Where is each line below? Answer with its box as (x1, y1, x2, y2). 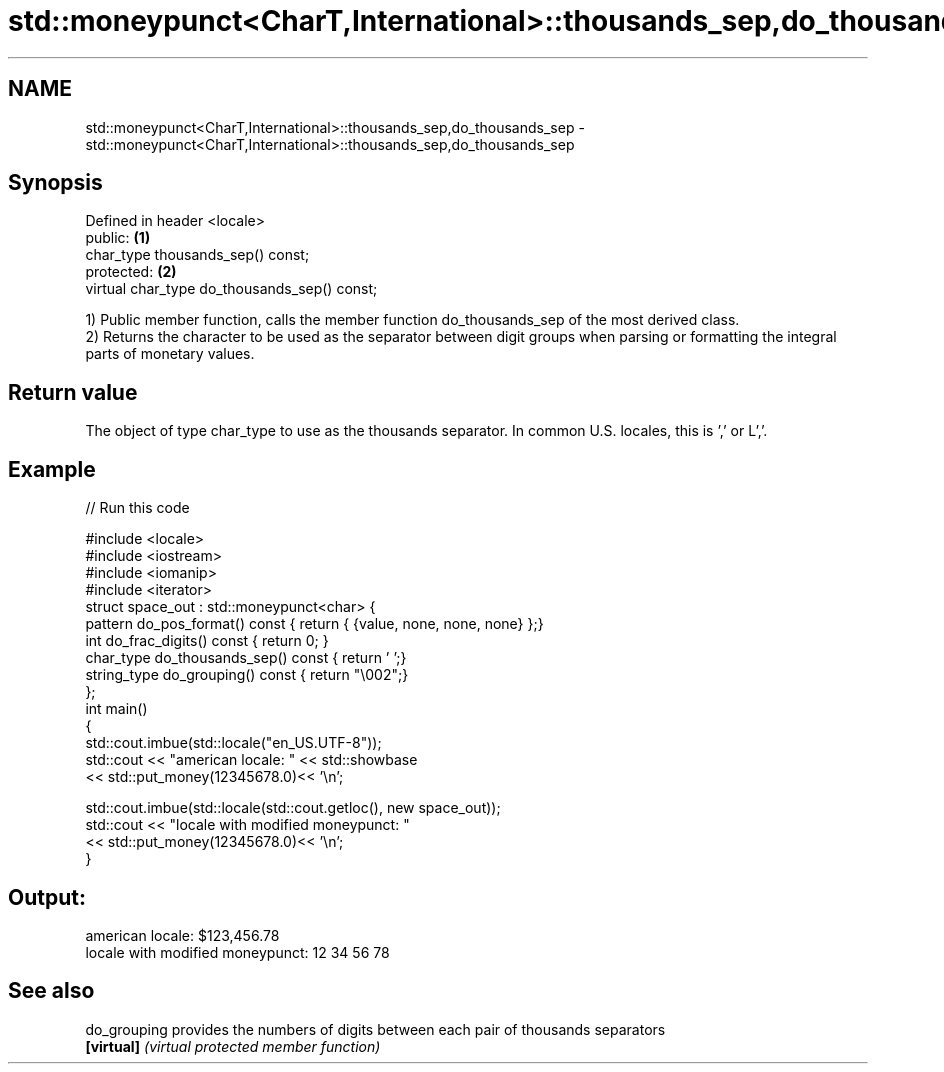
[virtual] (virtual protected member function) (85, 1037, 381, 1055)
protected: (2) (85, 263, 177, 281)
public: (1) (85, 229, 151, 247)
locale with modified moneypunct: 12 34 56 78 (85, 943, 390, 961)
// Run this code (85, 499, 190, 517)
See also (8, 978, 95, 1004)
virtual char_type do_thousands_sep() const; (85, 280, 378, 298)
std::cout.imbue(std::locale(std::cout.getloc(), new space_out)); (85, 799, 501, 817)
